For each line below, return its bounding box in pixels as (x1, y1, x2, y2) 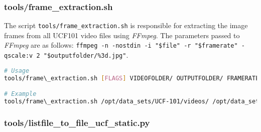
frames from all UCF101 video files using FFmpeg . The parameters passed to (4, 30, 240, 40)
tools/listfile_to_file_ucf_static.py (4, 116, 150, 128)
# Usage (4, 67, 30, 74)
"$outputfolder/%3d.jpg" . (43, 50, 128, 60)
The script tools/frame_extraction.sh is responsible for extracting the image (4, 20, 248, 31)
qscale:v (4, 52, 33, 60)
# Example (4, 90, 37, 98)
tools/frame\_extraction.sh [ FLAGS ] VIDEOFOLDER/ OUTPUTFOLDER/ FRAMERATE (4, 74, 259, 82)
